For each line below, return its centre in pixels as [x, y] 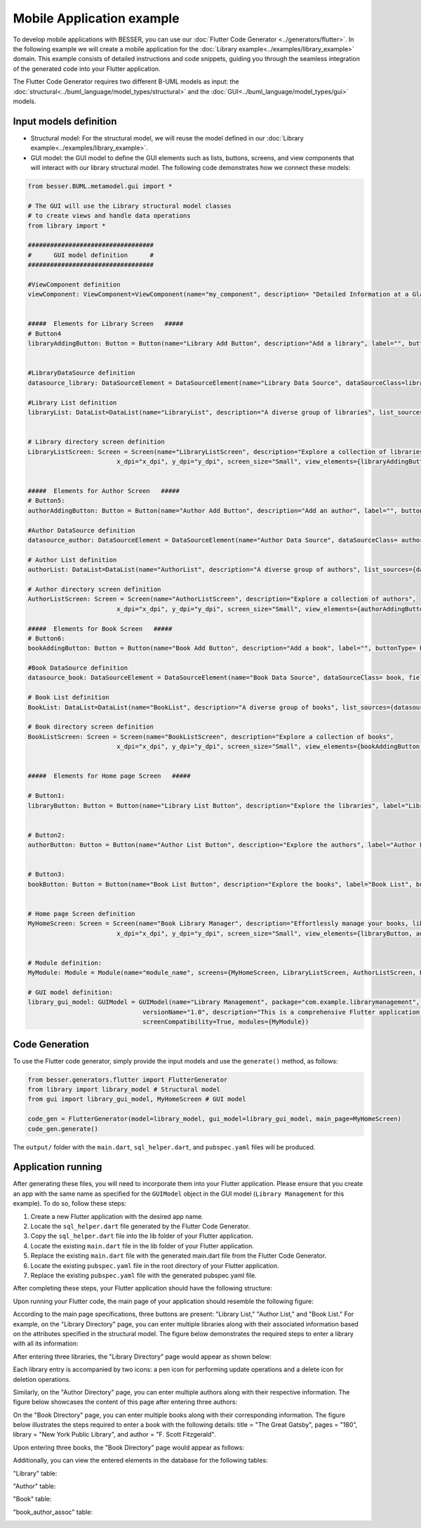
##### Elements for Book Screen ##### [100, 628]
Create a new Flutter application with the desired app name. [117, 1216]
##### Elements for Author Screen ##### [104, 491]
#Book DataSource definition [78, 668]
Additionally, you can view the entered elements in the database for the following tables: [140, 1461]
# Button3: [46, 874]
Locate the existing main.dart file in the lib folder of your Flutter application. [142, 1246]
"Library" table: [35, 1473]
